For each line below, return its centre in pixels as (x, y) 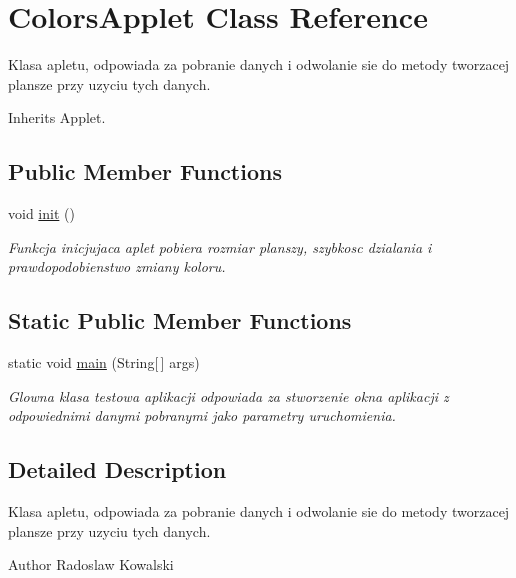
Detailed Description (117, 469)
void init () (41, 213)
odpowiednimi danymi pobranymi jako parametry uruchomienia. (202, 415)
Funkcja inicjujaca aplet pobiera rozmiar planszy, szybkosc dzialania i (220, 246)
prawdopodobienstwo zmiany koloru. (117, 266)
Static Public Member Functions (180, 320)
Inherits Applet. (57, 117)
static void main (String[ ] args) (104, 362)
